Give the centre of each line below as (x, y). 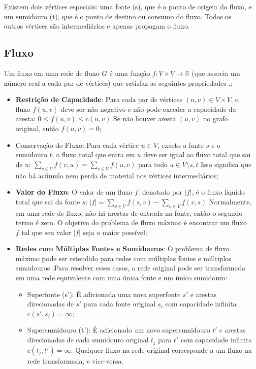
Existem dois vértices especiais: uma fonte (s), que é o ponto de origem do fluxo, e (128, 6)
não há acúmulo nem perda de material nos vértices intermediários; (117, 175)
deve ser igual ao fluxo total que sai (197, 154)
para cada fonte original (120, 304)
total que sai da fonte (48, 201)
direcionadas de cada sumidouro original (88, 340)
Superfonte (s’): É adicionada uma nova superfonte (104, 294)
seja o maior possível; (115, 232)
